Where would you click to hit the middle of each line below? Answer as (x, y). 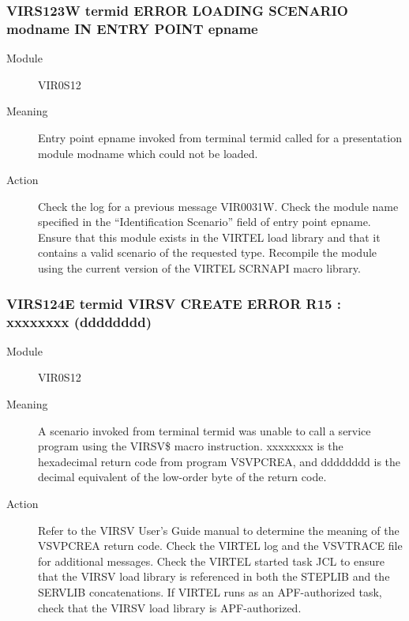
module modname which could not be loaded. (148, 153)
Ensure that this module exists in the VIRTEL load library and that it (209, 237)
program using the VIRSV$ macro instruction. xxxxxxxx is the (191, 446)
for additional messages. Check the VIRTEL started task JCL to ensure (212, 561)
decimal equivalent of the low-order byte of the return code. (182, 477)
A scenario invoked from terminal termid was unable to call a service (204, 430)
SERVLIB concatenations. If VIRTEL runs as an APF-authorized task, (210, 591)
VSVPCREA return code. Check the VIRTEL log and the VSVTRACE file (220, 546)
